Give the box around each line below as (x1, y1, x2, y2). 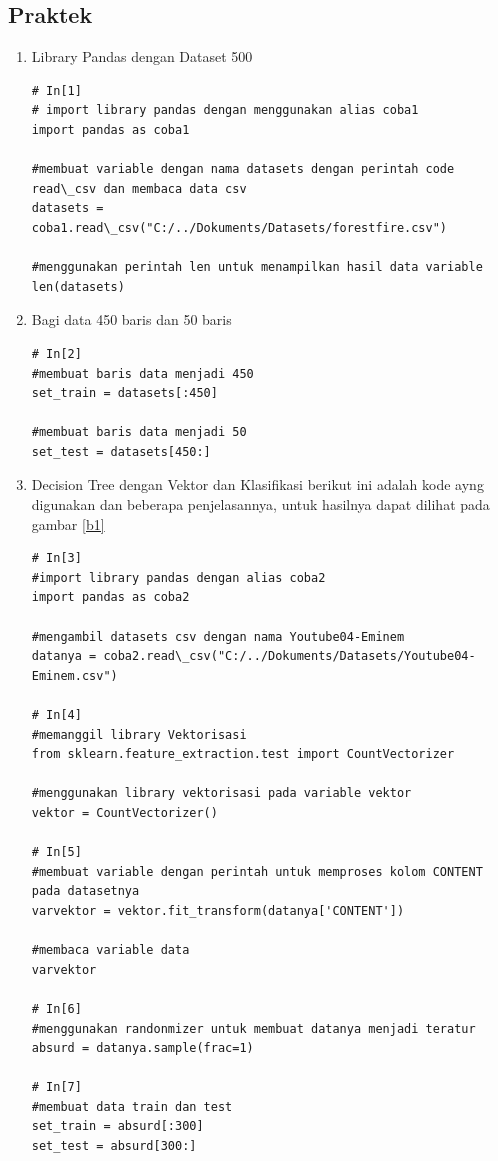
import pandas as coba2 (31, 590, 190, 605)
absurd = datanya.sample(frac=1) (31, 1041, 254, 1056)
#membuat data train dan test (31, 1099, 233, 1114)
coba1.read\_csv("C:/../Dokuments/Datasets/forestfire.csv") (31, 220, 448, 235)
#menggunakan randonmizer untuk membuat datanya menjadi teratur (31, 1021, 476, 1036)
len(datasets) (31, 279, 125, 294)
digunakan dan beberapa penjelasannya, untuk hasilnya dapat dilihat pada (31, 494, 490, 515)
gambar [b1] (31, 513, 105, 534)
